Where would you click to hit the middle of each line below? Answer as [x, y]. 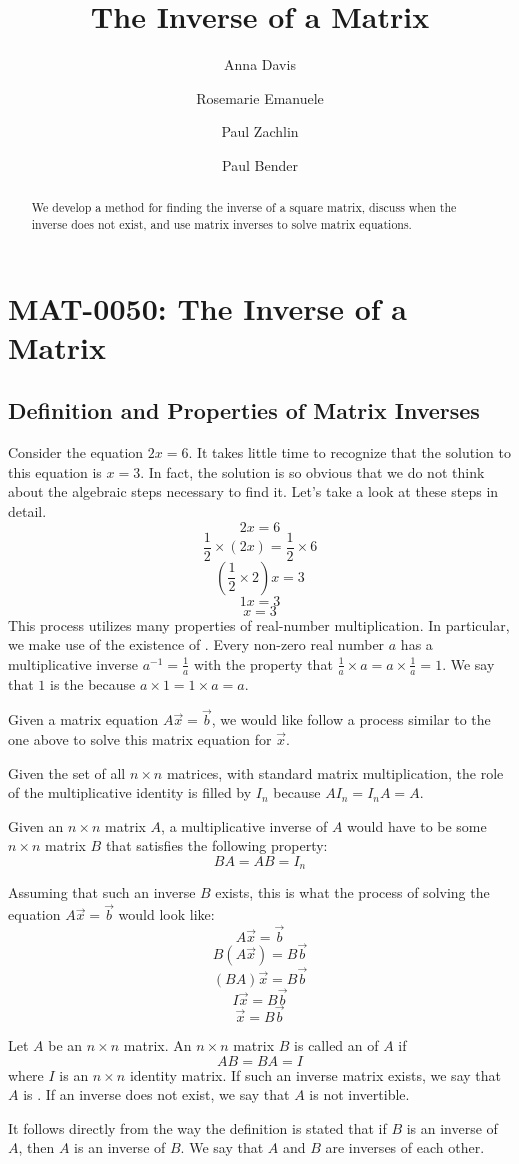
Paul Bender [260, 164]
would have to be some [417, 825]
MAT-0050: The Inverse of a [208, 307]
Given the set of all [67, 772]
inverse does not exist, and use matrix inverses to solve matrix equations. [221, 223]
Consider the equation [76, 452]
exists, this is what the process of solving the [352, 892]
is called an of [336, 1044]
